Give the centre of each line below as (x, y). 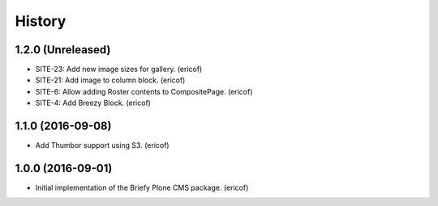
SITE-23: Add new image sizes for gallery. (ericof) (119, 69)
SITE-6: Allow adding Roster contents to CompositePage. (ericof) (144, 91)
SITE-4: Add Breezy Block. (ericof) (93, 103)
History (41, 21)
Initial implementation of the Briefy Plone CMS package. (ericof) (142, 188)
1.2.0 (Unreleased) (63, 50)
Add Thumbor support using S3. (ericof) (102, 145)
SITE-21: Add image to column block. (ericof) (110, 80)
